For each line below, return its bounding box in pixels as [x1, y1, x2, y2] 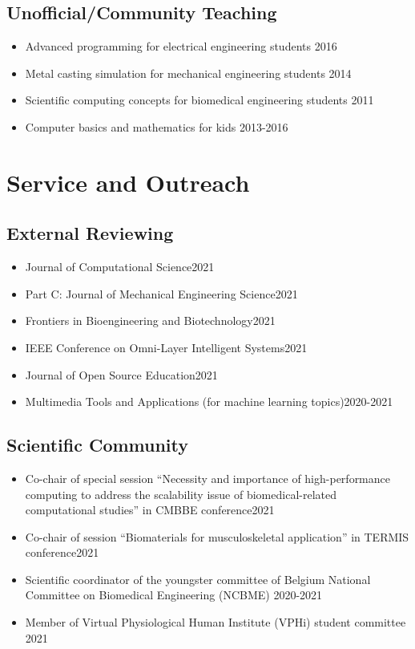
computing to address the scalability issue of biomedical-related [25, 485, 336, 502]
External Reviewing [6, 221, 174, 245]
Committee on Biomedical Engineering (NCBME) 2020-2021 [25, 586, 323, 603]
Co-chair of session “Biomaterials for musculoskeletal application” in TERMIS [25, 528, 409, 545]
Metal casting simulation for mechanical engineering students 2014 [25, 64, 352, 81]
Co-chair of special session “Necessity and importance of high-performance [25, 469, 390, 486]
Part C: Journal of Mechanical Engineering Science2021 [25, 285, 298, 302]
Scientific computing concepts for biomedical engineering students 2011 [25, 91, 374, 108]
